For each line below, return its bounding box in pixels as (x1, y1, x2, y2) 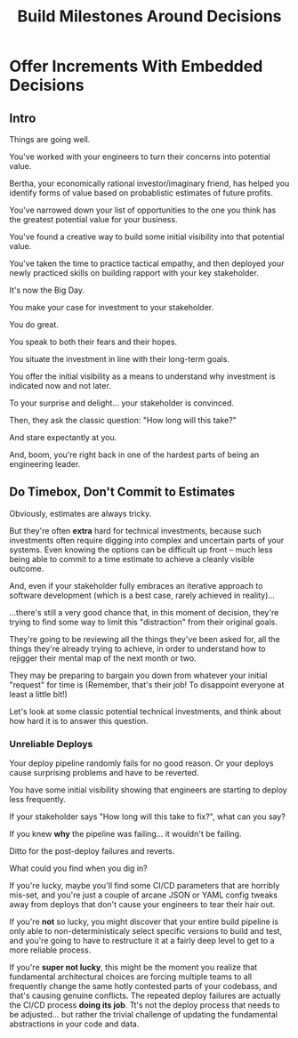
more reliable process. (9, 945, 92, 955)
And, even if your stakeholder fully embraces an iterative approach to (9, 580, 263, 591)
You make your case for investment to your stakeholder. (9, 302, 214, 312)
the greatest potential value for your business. (9, 214, 178, 224)
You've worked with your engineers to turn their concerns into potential (9, 151, 271, 162)
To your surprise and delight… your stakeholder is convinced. (9, 398, 234, 408)
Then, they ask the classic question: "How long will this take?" (9, 415, 238, 425)
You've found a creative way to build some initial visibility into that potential (9, 231, 285, 242)
